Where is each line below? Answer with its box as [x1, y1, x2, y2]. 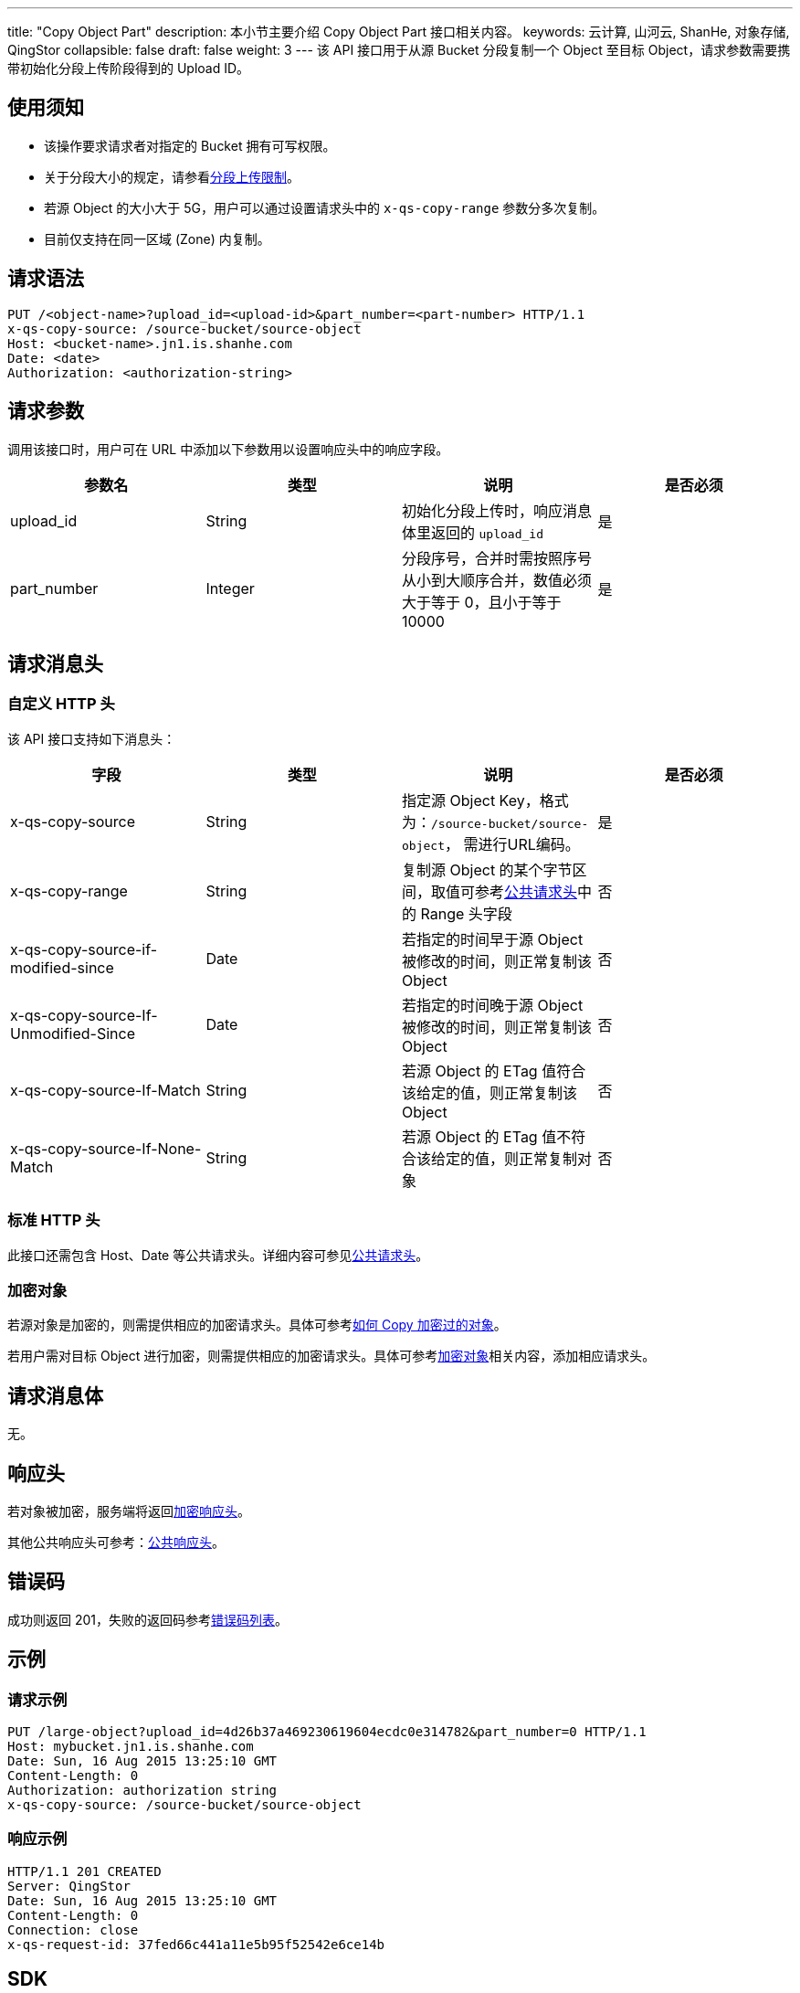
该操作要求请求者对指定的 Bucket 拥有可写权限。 [44, 137, 336, 154]
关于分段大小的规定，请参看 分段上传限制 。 [44, 168, 300, 185]
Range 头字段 [420, 904, 512, 923]
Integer [205, 578, 255, 598]
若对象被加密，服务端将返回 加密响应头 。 [7, 1502, 250, 1519]
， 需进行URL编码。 [444, 834, 580, 853]
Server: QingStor [7, 1878, 131, 1893]
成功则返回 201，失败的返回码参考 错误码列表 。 [7, 1611, 289, 1627]
